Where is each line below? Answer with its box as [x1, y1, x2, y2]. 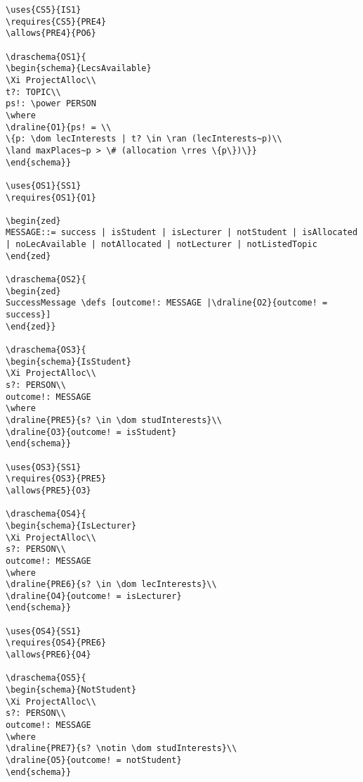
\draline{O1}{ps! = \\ [6, 122, 112, 132]
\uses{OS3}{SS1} [6, 462, 81, 472]
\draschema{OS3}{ [6, 345, 86, 355]
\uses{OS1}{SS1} [6, 180, 81, 191]
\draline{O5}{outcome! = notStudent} [6, 755, 182, 765]
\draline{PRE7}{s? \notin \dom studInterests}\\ [6, 743, 237, 754]
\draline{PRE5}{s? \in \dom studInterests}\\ [6, 415, 222, 425]
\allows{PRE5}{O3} [6, 485, 91, 496]
